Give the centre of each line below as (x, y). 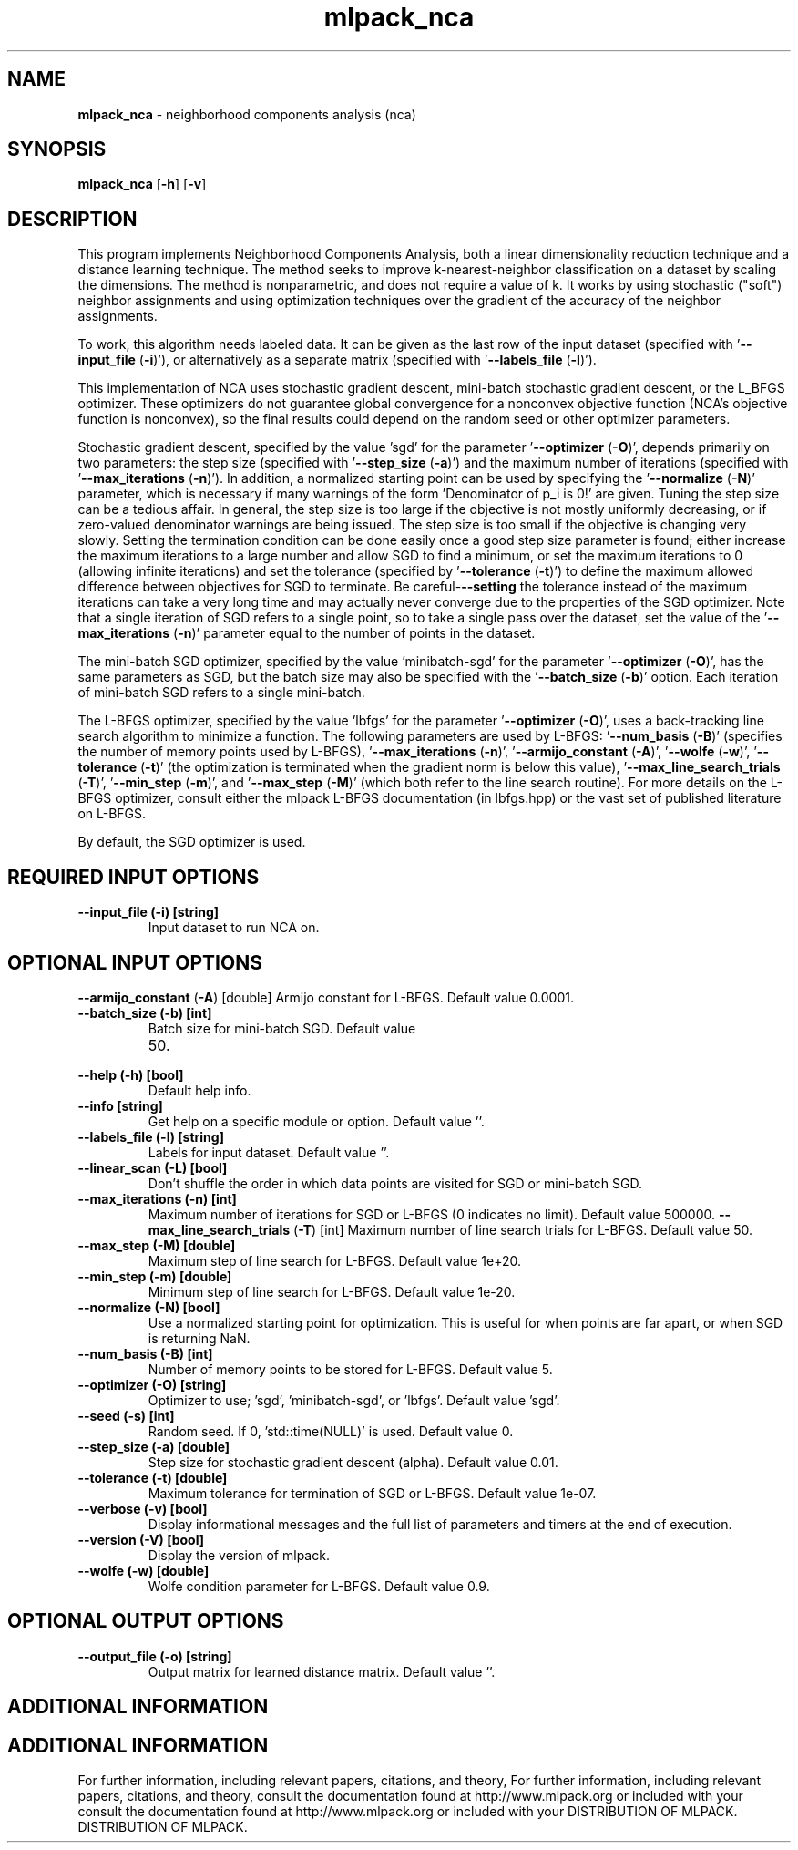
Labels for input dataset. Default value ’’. (269, 1152)
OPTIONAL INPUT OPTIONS (135, 962)
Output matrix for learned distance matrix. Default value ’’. (322, 1671)
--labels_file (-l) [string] (151, 1136)
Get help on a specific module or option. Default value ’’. (316, 1121)
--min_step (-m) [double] (155, 1276)
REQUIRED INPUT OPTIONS (133, 877)
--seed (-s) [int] (126, 1415)
